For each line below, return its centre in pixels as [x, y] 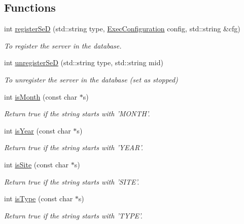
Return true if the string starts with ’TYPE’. [73, 215]
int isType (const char [39, 198]
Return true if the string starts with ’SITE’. [72, 181]
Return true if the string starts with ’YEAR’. [74, 147]
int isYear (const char [38, 130]
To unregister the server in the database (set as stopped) [91, 79]
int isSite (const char [36, 164]
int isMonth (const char [41, 96]
